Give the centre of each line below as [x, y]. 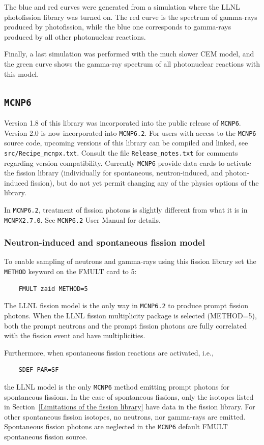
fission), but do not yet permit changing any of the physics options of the [145, 182]
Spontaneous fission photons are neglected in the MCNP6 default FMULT [116, 426]
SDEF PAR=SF [39, 370]
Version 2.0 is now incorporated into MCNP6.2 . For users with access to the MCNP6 [130, 132]
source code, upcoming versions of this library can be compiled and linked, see [126, 143]
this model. [22, 73]
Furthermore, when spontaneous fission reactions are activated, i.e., [109, 352]
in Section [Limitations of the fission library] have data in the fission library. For [130, 407]
